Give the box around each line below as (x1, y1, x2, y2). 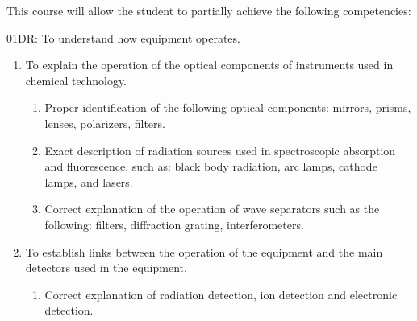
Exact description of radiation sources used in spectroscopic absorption (44, 142, 396, 158)
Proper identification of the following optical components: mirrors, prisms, (44, 99, 411, 116)
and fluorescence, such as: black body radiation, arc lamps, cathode (44, 158, 377, 175)
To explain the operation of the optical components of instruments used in (25, 56, 394, 73)
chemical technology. (25, 72, 127, 88)
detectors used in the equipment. (25, 259, 187, 276)
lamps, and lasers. (44, 173, 133, 190)
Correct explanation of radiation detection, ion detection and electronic (44, 286, 398, 302)
